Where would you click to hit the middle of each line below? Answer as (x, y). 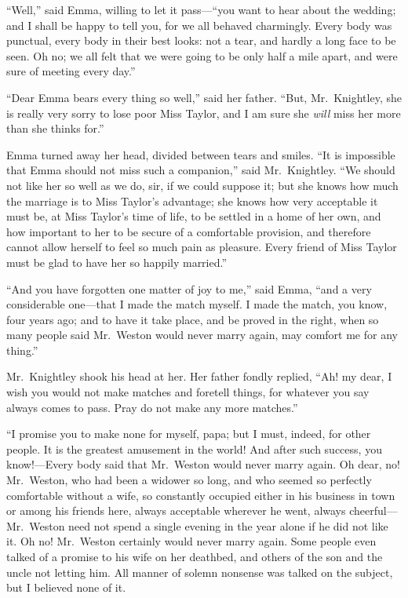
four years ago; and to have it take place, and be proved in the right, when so (193, 319)
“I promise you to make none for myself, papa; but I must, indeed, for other (189, 434)
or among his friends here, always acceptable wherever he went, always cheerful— (202, 510)
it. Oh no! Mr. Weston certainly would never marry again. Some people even (191, 541)
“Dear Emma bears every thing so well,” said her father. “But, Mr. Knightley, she (204, 97)
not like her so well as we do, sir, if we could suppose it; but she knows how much (202, 185)
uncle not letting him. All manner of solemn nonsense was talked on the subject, (200, 572)
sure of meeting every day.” (71, 71)
